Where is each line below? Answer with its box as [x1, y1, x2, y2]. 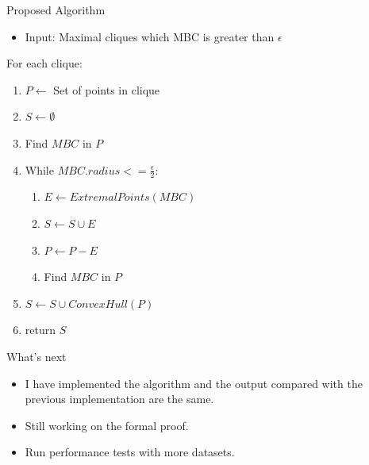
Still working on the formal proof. [25, 417, 189, 433]
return [25, 321, 56, 338]
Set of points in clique [53, 81, 160, 98]
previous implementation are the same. [25, 390, 214, 407]
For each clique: [6, 55, 83, 71]
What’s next [6, 348, 67, 364]
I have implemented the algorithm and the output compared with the [25, 375, 363, 391]
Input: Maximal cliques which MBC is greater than [25, 28, 275, 44]
